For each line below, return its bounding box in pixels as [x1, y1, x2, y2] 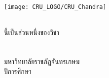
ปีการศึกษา [4, 66, 32, 76]
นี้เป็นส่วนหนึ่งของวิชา [4, 27, 59, 38]
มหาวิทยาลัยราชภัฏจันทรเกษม [4, 56, 80, 67]
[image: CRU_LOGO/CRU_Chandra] [4, 3, 107, 10]
